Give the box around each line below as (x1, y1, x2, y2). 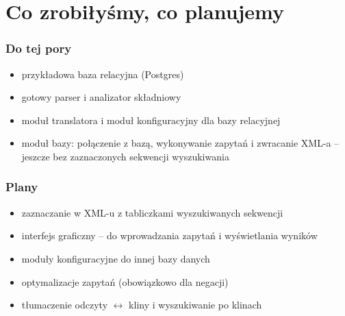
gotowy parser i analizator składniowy (21, 90, 181, 104)
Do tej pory (5, 40, 72, 57)
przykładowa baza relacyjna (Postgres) (21, 66, 184, 81)
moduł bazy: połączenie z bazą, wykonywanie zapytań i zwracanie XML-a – (21, 136, 340, 150)
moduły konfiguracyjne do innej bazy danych (21, 251, 210, 265)
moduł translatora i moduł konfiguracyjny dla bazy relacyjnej (21, 112, 281, 127)
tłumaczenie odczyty (21, 297, 108, 312)
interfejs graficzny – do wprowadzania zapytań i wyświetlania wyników (21, 228, 318, 243)
